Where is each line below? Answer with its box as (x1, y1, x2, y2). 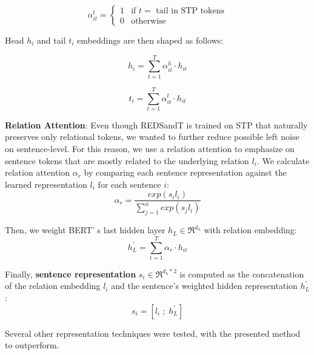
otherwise (131, 16, 166, 25)
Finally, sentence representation (5, 267, 136, 280)
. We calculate (256, 154, 310, 167)
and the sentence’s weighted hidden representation (111, 279, 298, 292)
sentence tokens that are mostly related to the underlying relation (5, 154, 249, 167)
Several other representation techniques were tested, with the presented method (5, 327, 301, 339)
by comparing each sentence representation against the (84, 166, 287, 179)
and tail (37, 34, 66, 46)
